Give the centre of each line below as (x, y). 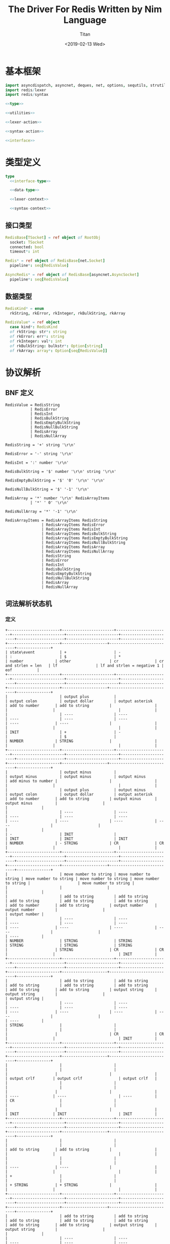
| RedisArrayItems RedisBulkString (79, 534)
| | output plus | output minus (75, 790)
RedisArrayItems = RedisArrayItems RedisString (56, 520)
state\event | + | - (66, 652)
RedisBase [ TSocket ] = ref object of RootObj (53, 237)
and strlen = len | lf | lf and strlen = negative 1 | (85, 666)
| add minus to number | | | (81, 781)
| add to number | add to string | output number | (81, 906)
